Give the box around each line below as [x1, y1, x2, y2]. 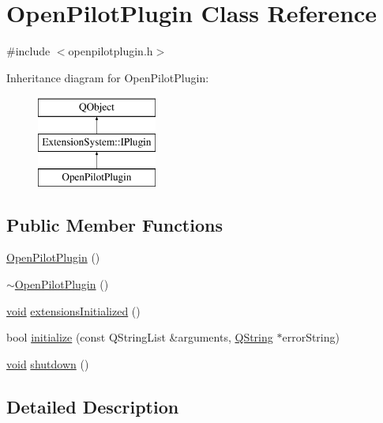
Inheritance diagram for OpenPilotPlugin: [6, 69, 209, 85]
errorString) [282, 329, 340, 346]
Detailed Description [6, 394, 179, 418]
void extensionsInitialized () [6, 302, 141, 319]
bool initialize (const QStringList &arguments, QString [6, 329, 273, 346]
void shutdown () [6, 355, 89, 372]
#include [6, 43, 51, 59]
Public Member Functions [6, 212, 223, 236]
